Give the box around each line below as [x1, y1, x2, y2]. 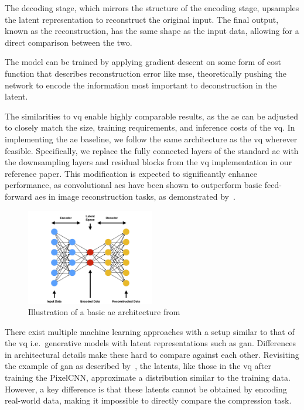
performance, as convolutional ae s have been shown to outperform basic [5, 179, 262, 191]
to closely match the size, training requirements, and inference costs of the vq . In [5, 121, 295, 134]
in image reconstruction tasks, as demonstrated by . [48, 190, 235, 202]
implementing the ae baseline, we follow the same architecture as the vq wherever [5, 132, 298, 145]
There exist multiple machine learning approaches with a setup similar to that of [5, 325, 295, 337]
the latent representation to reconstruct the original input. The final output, [5, 13, 279, 25]
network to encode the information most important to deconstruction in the [5, 78, 277, 91]
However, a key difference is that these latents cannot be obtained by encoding [5, 382, 287, 395]
